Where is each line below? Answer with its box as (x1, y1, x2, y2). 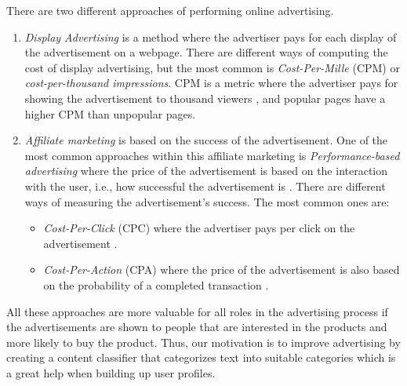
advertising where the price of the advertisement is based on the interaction (24, 162, 388, 179)
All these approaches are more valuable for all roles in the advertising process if (6, 303, 388, 319)
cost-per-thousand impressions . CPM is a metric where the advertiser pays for (24, 75, 398, 91)
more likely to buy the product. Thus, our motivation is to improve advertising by (6, 333, 401, 350)
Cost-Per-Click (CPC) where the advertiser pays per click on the (43, 220, 355, 236)
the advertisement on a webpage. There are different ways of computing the (24, 44, 388, 60)
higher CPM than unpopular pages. (24, 105, 196, 122)
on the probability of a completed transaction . (43, 276, 269, 293)
